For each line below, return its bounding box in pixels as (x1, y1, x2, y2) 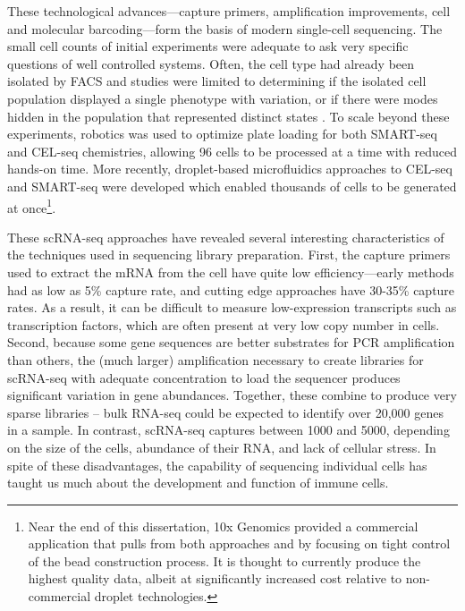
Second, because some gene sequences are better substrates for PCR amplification (7, 333, 455, 352)
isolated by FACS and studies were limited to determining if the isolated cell (7, 72, 427, 90)
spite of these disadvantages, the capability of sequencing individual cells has (7, 455, 427, 474)
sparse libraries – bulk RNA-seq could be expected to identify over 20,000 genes (7, 403, 444, 421)
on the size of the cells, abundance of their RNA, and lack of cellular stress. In (7, 437, 436, 456)
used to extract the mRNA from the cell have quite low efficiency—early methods (7, 262, 454, 281)
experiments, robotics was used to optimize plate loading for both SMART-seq (7, 124, 437, 143)
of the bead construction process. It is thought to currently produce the (28, 551, 421, 570)
